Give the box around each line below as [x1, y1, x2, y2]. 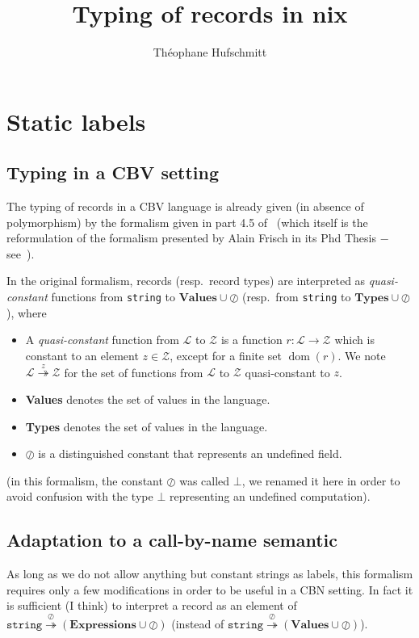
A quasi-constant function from [25, 331, 179, 348]
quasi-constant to [245, 363, 330, 380]
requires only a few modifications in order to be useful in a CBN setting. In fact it [6, 581, 413, 598]
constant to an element [25, 346, 139, 363]
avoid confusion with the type [6, 488, 153, 505]
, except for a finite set [170, 346, 282, 363]
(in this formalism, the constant [6, 472, 163, 489]
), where [6, 304, 47, 321]
